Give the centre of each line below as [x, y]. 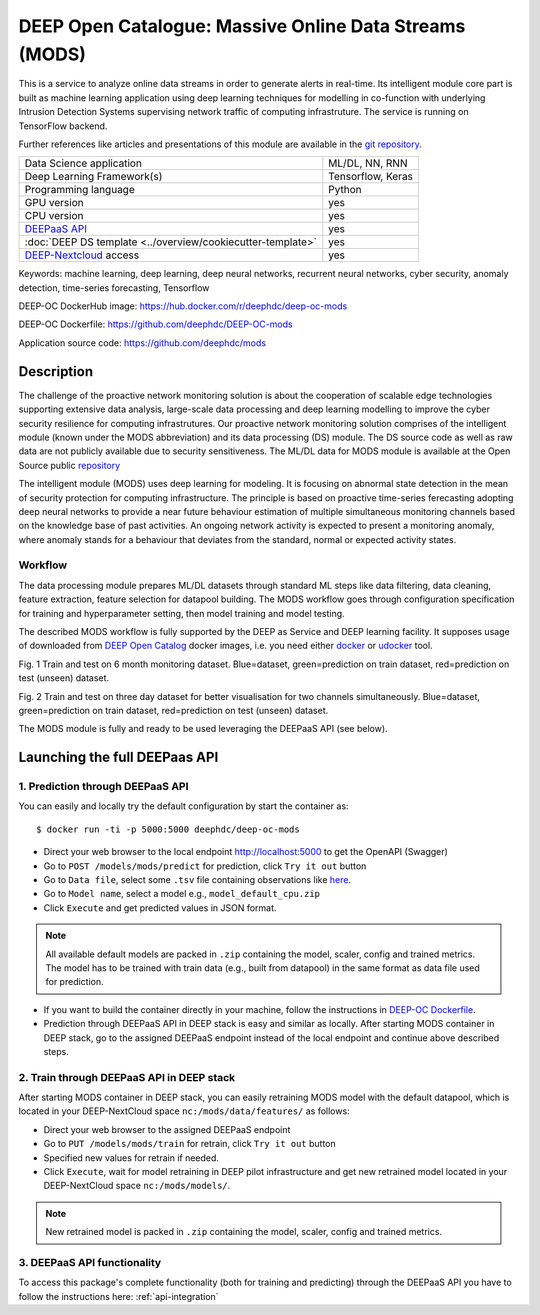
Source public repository [69, 465]
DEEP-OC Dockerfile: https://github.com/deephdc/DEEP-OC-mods [156, 324]
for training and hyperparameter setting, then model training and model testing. [181, 613]
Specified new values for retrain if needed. [131, 1157]
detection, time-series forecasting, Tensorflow [114, 287]
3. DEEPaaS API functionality [90, 1262]
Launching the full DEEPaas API [118, 757]
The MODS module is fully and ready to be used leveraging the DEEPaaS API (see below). [203, 729]
